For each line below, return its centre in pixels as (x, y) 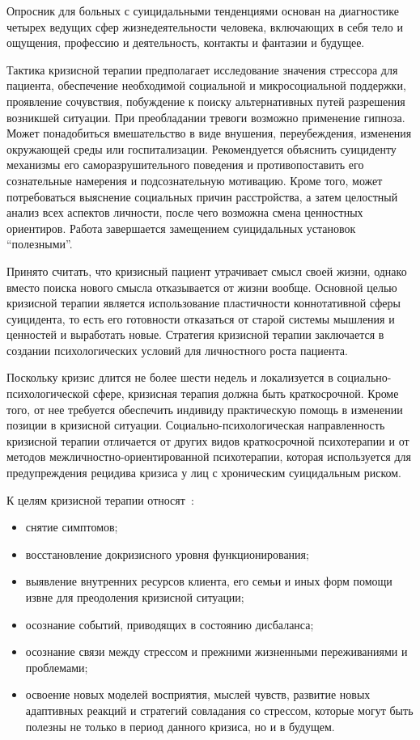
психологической (48, 393)
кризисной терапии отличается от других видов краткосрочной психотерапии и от (208, 440)
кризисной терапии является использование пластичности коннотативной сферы (204, 303)
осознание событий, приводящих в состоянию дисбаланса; (170, 624)
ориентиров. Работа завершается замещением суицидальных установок (181, 228)
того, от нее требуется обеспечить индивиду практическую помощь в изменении (205, 409)
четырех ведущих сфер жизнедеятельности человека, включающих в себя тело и (205, 26)
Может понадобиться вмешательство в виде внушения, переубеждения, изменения (209, 133)
